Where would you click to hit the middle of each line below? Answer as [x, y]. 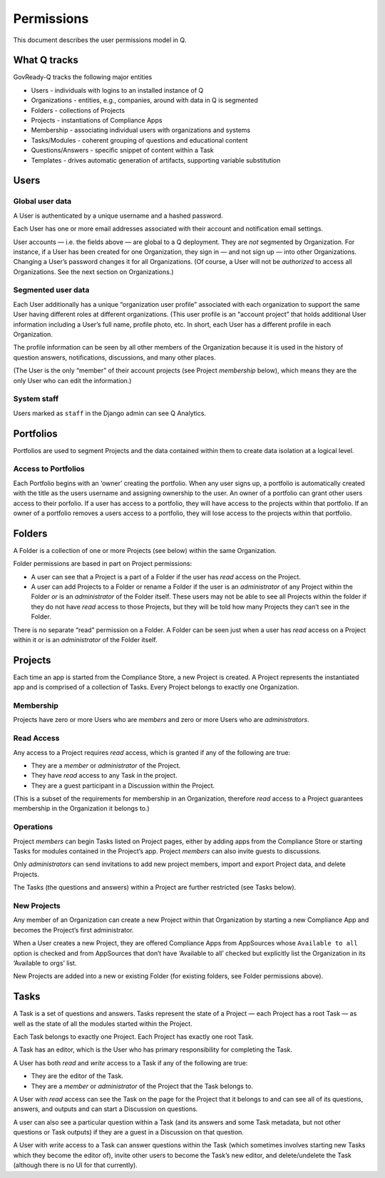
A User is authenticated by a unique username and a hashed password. [118, 215]
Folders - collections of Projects [78, 110]
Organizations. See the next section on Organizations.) [93, 272]
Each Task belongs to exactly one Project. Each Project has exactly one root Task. [133, 1036]
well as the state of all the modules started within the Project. [103, 1023]
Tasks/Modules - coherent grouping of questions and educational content [139, 140]
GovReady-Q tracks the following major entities [83, 77]
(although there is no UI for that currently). [76, 1165]
